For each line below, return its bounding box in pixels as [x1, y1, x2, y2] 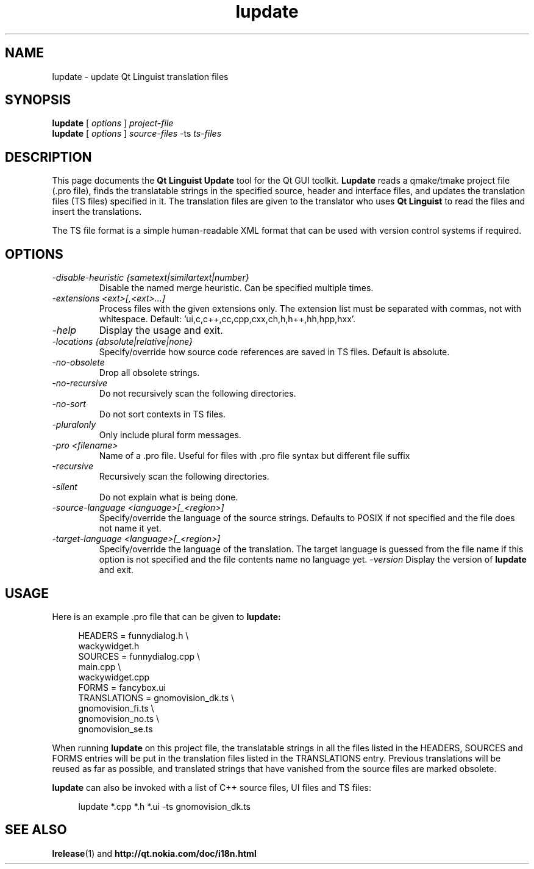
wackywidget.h [78, 640, 140, 651]
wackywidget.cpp [78, 671, 150, 682]
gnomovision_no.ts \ [78, 713, 160, 724]
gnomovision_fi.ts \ [78, 702, 154, 713]
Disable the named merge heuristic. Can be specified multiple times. [99, 283, 374, 294]
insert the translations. [52, 206, 142, 217]
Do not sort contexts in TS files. [99, 409, 226, 420]
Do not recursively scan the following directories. [99, 388, 296, 399]
